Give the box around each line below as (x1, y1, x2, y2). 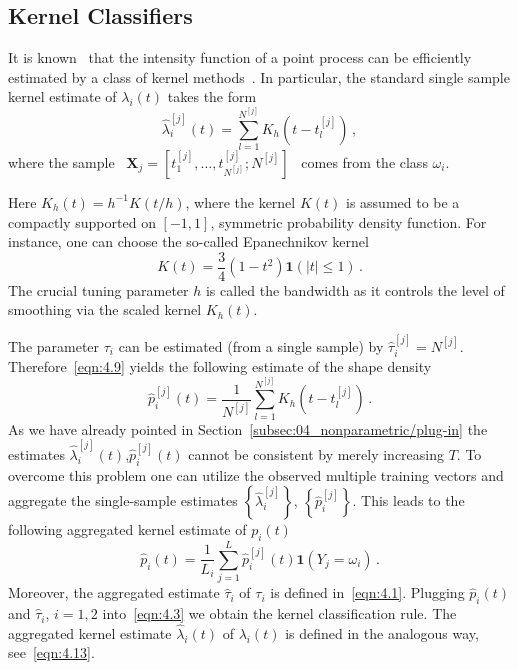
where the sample (8, 151, 115, 172)
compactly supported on (8, 211, 156, 232)
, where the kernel (185, 191, 296, 212)
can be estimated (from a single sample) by (118, 335, 384, 356)
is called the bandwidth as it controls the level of (205, 279, 505, 300)
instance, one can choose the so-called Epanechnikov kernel (8, 231, 369, 252)
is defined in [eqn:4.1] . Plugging (270, 582, 465, 603)
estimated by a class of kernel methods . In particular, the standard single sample (8, 66, 510, 87)
